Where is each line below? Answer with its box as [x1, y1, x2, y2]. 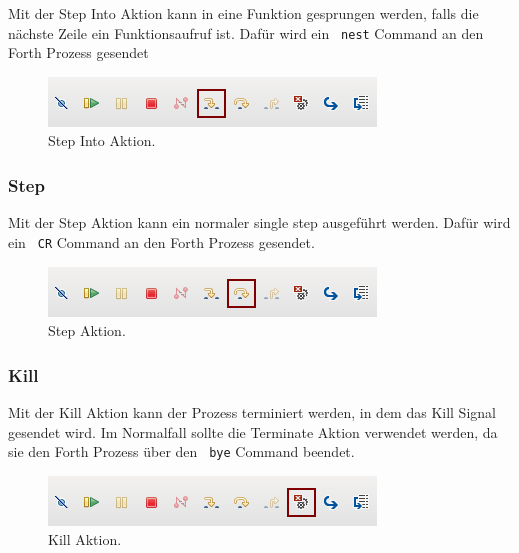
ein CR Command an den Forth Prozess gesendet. [8, 231, 315, 252]
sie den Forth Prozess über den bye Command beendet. [8, 441, 355, 462]
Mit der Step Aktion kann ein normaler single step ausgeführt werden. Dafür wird [8, 212, 511, 233]
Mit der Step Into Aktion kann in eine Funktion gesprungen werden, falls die [8, 3, 479, 23]
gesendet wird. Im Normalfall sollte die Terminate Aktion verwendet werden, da [8, 421, 498, 442]
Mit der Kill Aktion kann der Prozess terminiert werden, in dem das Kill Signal [8, 401, 496, 422]
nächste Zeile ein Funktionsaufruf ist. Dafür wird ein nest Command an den [8, 22, 484, 43]
